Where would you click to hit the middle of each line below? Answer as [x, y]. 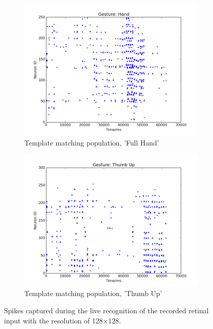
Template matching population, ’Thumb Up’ [93, 293]
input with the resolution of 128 [53, 320]
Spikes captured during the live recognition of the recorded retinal [106, 310]
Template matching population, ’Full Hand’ [92, 142]
